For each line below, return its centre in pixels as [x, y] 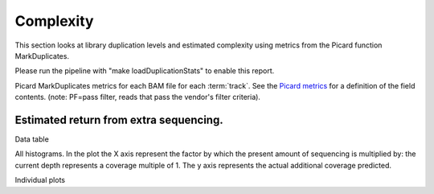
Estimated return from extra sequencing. [119, 120]
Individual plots [40, 180]
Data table [32, 139]
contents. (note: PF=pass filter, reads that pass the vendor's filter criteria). [138, 97]
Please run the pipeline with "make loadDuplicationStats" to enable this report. [145, 71]
